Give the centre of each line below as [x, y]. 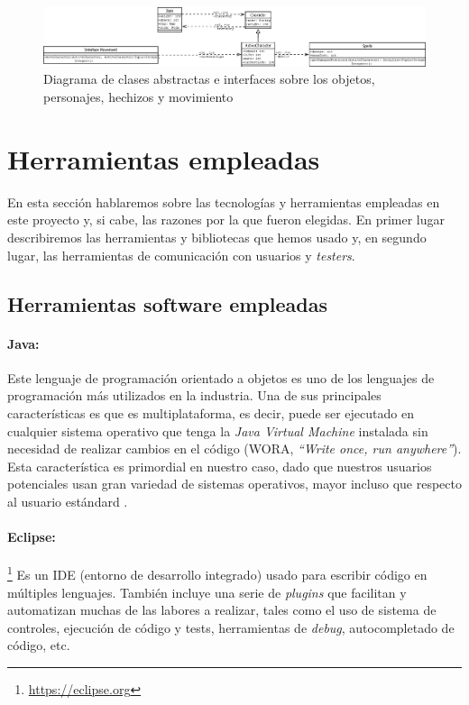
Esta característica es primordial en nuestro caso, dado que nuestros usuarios [220, 466]
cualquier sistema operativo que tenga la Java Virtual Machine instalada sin [218, 430]
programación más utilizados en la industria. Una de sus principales [194, 395]
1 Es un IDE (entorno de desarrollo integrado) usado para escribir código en [217, 573]
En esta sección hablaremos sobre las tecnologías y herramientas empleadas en [224, 201]
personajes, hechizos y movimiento [138, 97]
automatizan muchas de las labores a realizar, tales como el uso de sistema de [222, 610]
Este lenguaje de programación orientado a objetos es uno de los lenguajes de [221, 377]
